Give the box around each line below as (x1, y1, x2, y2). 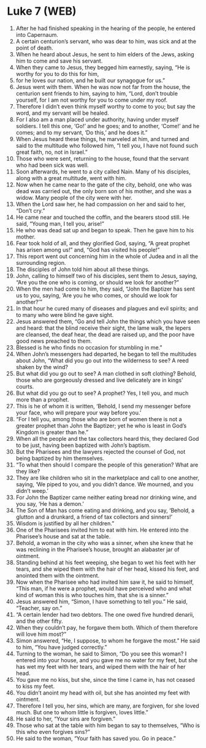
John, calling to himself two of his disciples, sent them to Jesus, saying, (15, 272, 198, 280)
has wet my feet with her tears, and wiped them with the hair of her (15, 663, 186, 670)
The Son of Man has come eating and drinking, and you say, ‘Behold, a (15, 506, 195, 514)
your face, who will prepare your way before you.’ (15, 409, 142, 416)
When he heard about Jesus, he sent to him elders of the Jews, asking (15, 50, 195, 58)
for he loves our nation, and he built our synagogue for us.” (15, 77, 165, 84)
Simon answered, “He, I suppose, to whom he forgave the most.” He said (15, 636, 200, 644)
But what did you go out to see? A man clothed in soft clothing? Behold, (15, 370, 197, 377)
